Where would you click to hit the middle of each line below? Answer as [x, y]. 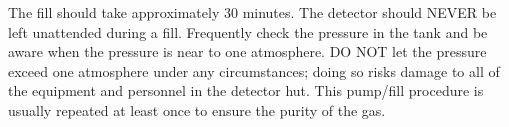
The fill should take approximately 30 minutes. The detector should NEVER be [252, 12]
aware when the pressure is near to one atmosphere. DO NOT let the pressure [247, 51]
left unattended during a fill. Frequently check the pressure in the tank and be [248, 31]
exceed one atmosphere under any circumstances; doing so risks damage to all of [254, 70]
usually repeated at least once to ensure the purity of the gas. [197, 109]
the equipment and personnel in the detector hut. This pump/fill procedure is [246, 90]
